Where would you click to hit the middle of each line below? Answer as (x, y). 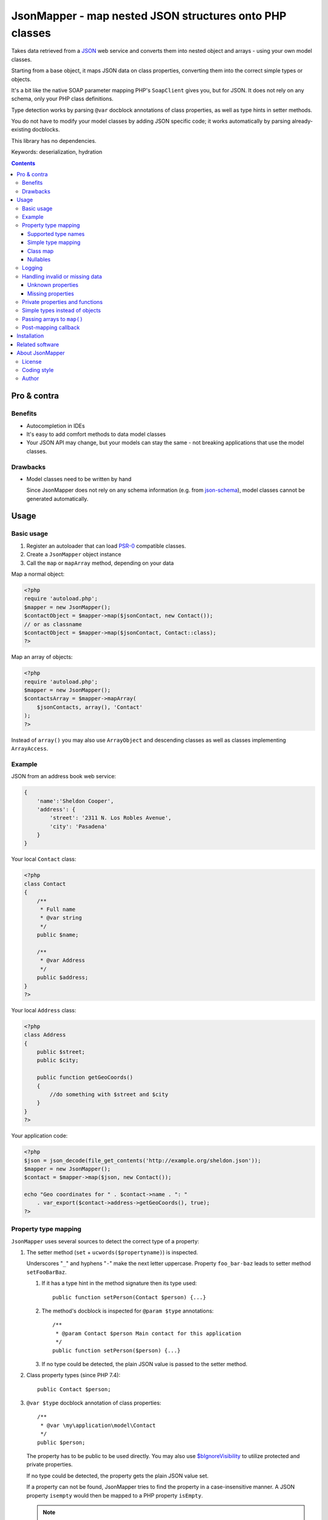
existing (21, 130)
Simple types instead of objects (62, 311)
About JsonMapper (41, 353)
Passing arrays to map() (53, 319)
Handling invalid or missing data (62, 276)
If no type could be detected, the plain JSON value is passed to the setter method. (145, 1364)
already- (302, 121)
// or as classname (53, 624)
